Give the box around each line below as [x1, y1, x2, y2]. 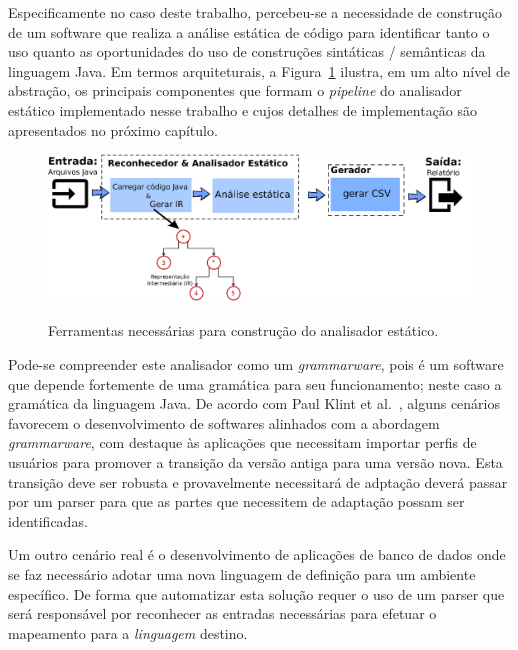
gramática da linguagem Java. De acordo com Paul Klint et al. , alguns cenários [8, 393, 501, 414]
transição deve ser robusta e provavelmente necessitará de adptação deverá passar [8, 471, 508, 492]
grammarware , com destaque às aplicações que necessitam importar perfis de [8, 432, 477, 453]
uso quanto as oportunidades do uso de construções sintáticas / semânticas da [8, 41, 486, 62]
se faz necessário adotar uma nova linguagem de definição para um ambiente [8, 563, 476, 584]
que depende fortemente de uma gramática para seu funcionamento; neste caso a [8, 373, 502, 394]
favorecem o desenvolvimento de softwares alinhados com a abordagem [8, 412, 440, 433]
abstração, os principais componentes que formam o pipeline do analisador [8, 80, 462, 101]
